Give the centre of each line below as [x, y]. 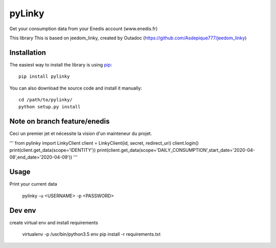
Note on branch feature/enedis [60, 121]
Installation [28, 52]
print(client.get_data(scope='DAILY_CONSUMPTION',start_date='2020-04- [176, 150]
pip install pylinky [44, 76]
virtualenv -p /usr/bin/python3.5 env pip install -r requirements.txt [91, 234]
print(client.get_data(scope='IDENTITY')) [53, 150]
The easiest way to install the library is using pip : [61, 64]
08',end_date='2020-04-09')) [41, 157]
